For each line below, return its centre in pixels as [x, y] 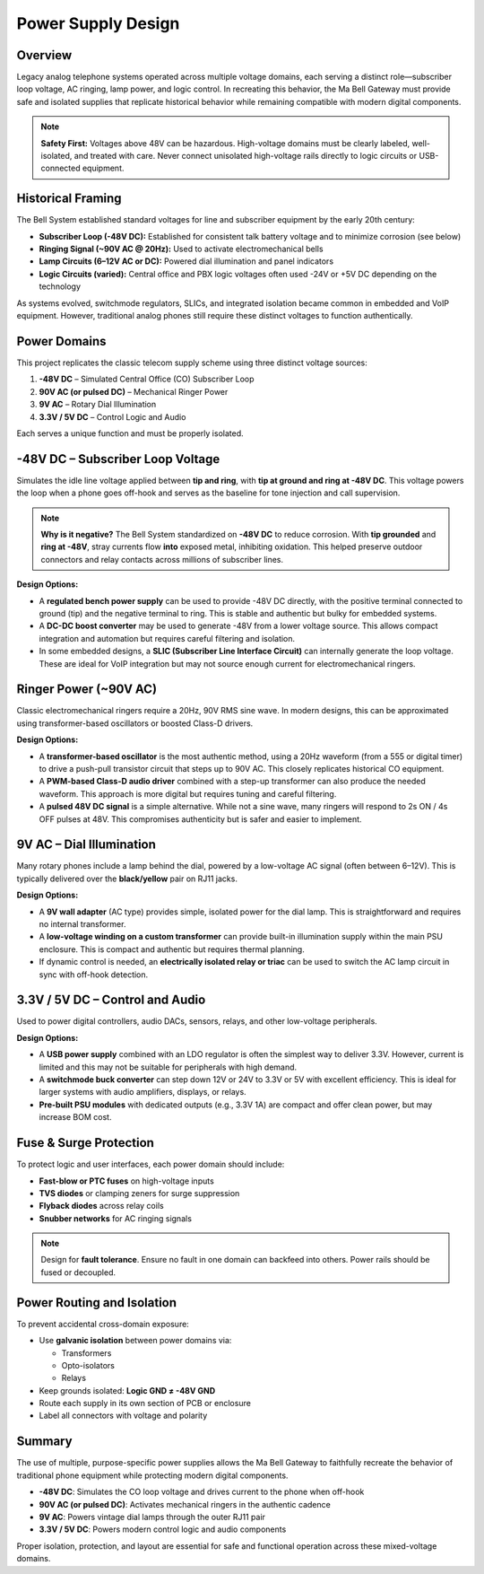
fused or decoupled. [78, 1272]
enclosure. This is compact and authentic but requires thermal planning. [172, 949]
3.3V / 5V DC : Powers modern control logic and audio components [163, 1529]
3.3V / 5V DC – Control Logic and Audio [112, 416]
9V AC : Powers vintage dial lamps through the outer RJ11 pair [152, 1517]
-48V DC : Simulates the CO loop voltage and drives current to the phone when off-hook [202, 1492]
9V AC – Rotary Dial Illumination [98, 405]
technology [60, 286]
